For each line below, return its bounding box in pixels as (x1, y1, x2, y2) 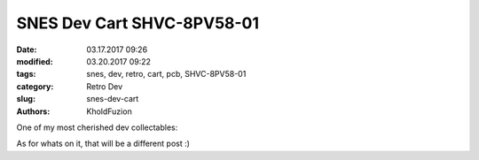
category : (16, 80, 54, 92)
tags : (16, 69, 36, 80)
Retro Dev (86, 80, 123, 92)
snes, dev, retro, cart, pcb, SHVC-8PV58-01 (86, 69, 247, 80)
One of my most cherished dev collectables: (16, 122, 178, 133)
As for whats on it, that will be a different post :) (16, 138, 191, 149)
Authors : (16, 106, 51, 117)
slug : (16, 94, 35, 104)
